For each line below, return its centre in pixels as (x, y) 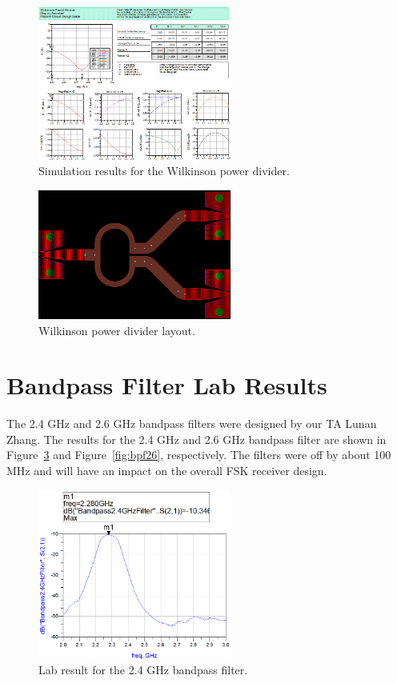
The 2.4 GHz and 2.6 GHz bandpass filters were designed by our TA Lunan (192, 423)
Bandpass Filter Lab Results (167, 385)
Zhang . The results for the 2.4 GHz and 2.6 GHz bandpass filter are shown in (196, 439)
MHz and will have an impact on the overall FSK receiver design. (167, 471)
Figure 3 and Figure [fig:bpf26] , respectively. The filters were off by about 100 (199, 455)
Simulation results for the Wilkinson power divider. (164, 171)
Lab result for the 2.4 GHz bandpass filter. (143, 670)
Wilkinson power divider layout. (117, 330)
